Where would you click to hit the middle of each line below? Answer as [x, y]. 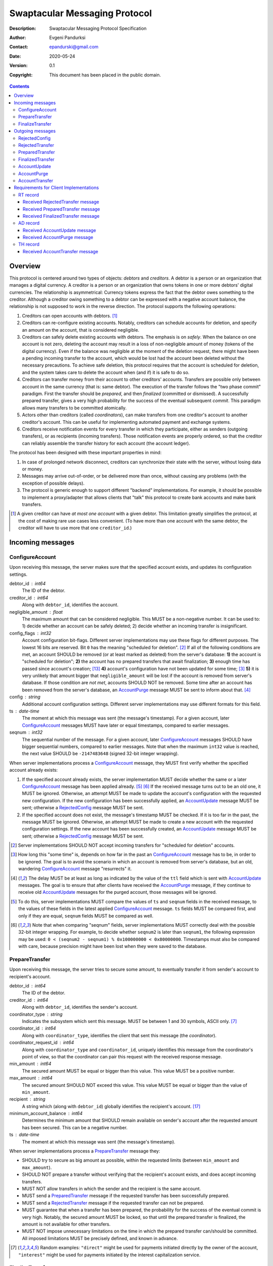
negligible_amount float [36, 612]
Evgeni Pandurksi [67, 37]
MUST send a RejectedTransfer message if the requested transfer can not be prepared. [113, 1203]
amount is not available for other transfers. [66, 1224]
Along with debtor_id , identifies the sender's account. [80, 1007]
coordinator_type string [36, 1014]
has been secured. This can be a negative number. [75, 1127]
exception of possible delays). [53, 483]
